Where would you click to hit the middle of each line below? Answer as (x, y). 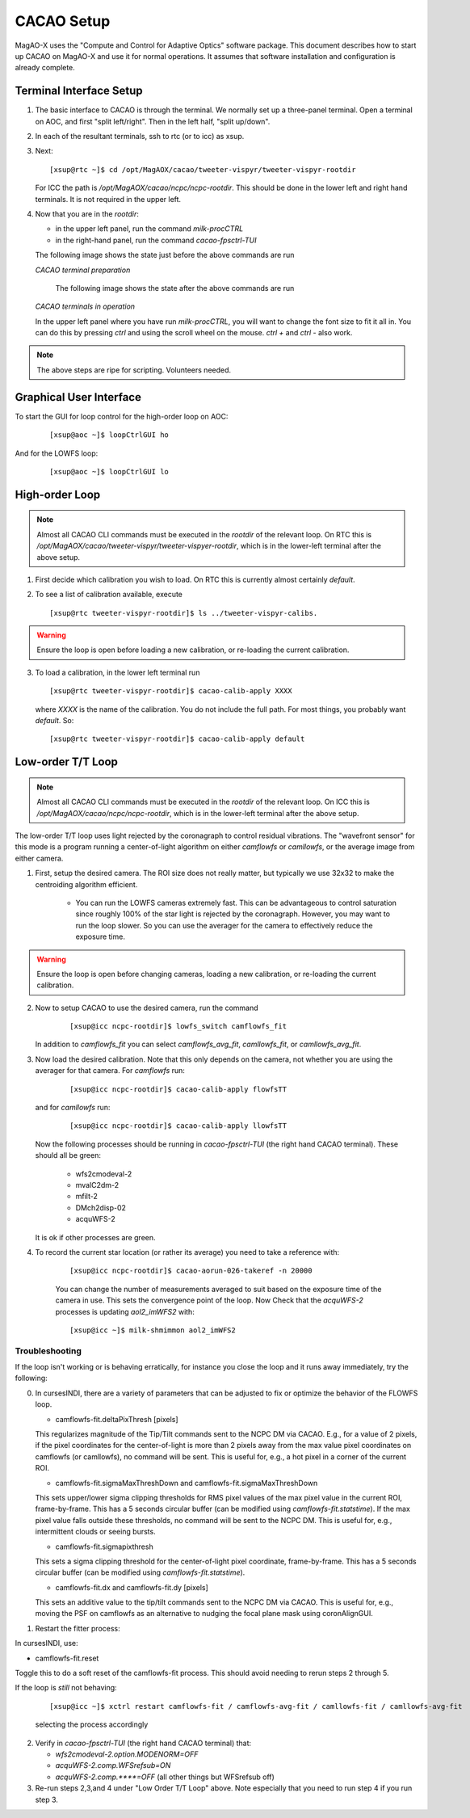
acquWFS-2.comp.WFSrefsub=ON (113, 1765)
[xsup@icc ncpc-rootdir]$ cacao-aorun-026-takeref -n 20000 (191, 1271)
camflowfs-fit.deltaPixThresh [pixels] (117, 1419)
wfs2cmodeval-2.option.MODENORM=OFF (127, 1754)
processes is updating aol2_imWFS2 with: (125, 1311)
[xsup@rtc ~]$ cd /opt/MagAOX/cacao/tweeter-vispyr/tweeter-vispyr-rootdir (203, 169)
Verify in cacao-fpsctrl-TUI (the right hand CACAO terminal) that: (143, 1743)
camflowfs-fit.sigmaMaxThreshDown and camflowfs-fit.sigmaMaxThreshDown (187, 1483)
